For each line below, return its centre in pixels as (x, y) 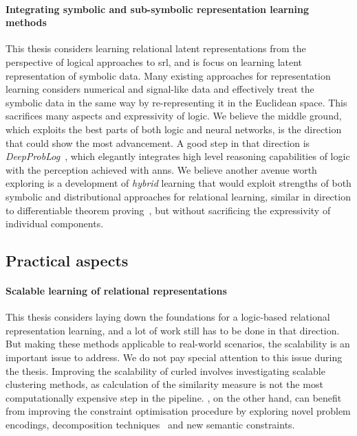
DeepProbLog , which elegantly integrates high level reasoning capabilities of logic (178, 156)
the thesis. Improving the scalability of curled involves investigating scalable (165, 370)
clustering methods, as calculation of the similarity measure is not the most (164, 384)
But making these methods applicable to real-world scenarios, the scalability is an (178, 344)
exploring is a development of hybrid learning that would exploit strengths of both (178, 183)
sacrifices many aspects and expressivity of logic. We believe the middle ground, (174, 116)
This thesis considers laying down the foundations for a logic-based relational (168, 317)
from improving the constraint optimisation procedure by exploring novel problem (178, 411)
